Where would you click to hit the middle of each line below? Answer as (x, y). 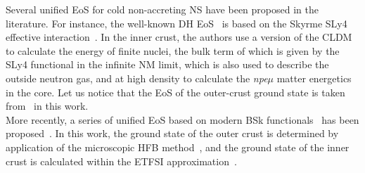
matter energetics (314, 78)
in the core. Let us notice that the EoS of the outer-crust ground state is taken (175, 92)
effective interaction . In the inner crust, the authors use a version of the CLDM (179, 37)
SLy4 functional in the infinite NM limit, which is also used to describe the (167, 64)
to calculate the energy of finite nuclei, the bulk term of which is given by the (173, 50)
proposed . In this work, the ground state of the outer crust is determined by (172, 133)
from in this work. (47, 106)
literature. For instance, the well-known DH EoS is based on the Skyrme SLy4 (177, 23)
